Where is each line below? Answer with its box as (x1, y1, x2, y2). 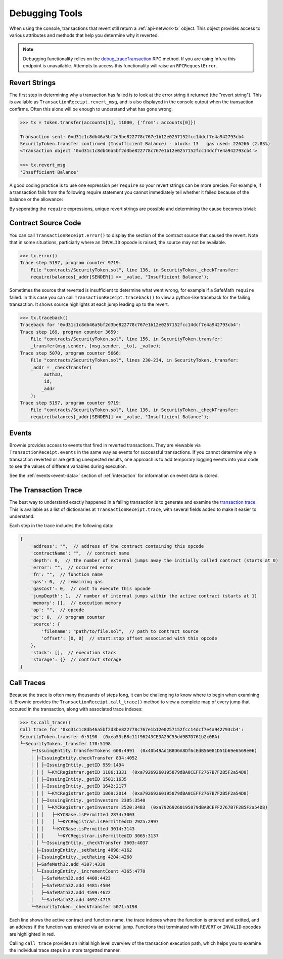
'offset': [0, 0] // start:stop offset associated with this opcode (41, 635, 217, 641)
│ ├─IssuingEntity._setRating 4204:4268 (30, 854, 132, 860)
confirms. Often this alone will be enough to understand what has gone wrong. (9, 106, 173, 112)
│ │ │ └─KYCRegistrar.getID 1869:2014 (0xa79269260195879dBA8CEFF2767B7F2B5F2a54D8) (30, 790, 250, 796)
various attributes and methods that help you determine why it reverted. (9, 32, 159, 38)
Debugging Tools (9, 8, 83, 19)
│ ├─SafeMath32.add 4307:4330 (30, 861, 106, 867)
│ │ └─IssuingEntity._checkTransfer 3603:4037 (30, 840, 149, 846)
